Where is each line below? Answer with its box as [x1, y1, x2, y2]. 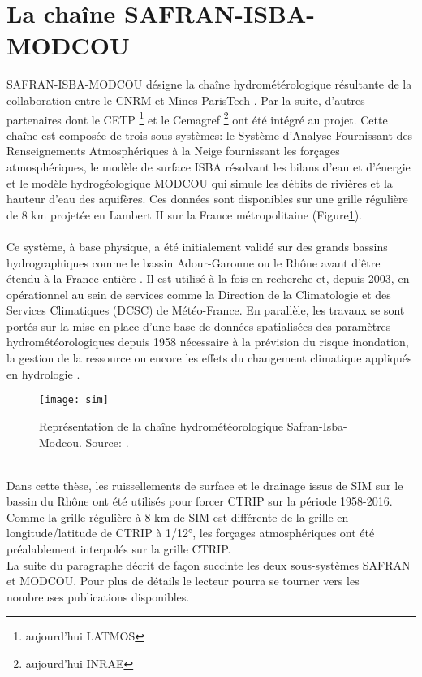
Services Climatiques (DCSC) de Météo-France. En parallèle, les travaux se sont [6, 302, 405, 319]
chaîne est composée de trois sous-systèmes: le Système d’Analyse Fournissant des [6, 126, 413, 143]
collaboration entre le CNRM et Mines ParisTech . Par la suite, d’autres [6, 91, 365, 108]
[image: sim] [39, 394, 109, 406]
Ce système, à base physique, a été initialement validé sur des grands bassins [6, 237, 388, 254]
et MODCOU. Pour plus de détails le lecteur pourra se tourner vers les [6, 572, 360, 589]
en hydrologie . [6, 365, 80, 382]
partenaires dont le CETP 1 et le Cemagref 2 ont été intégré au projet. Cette [6, 108, 388, 128]
